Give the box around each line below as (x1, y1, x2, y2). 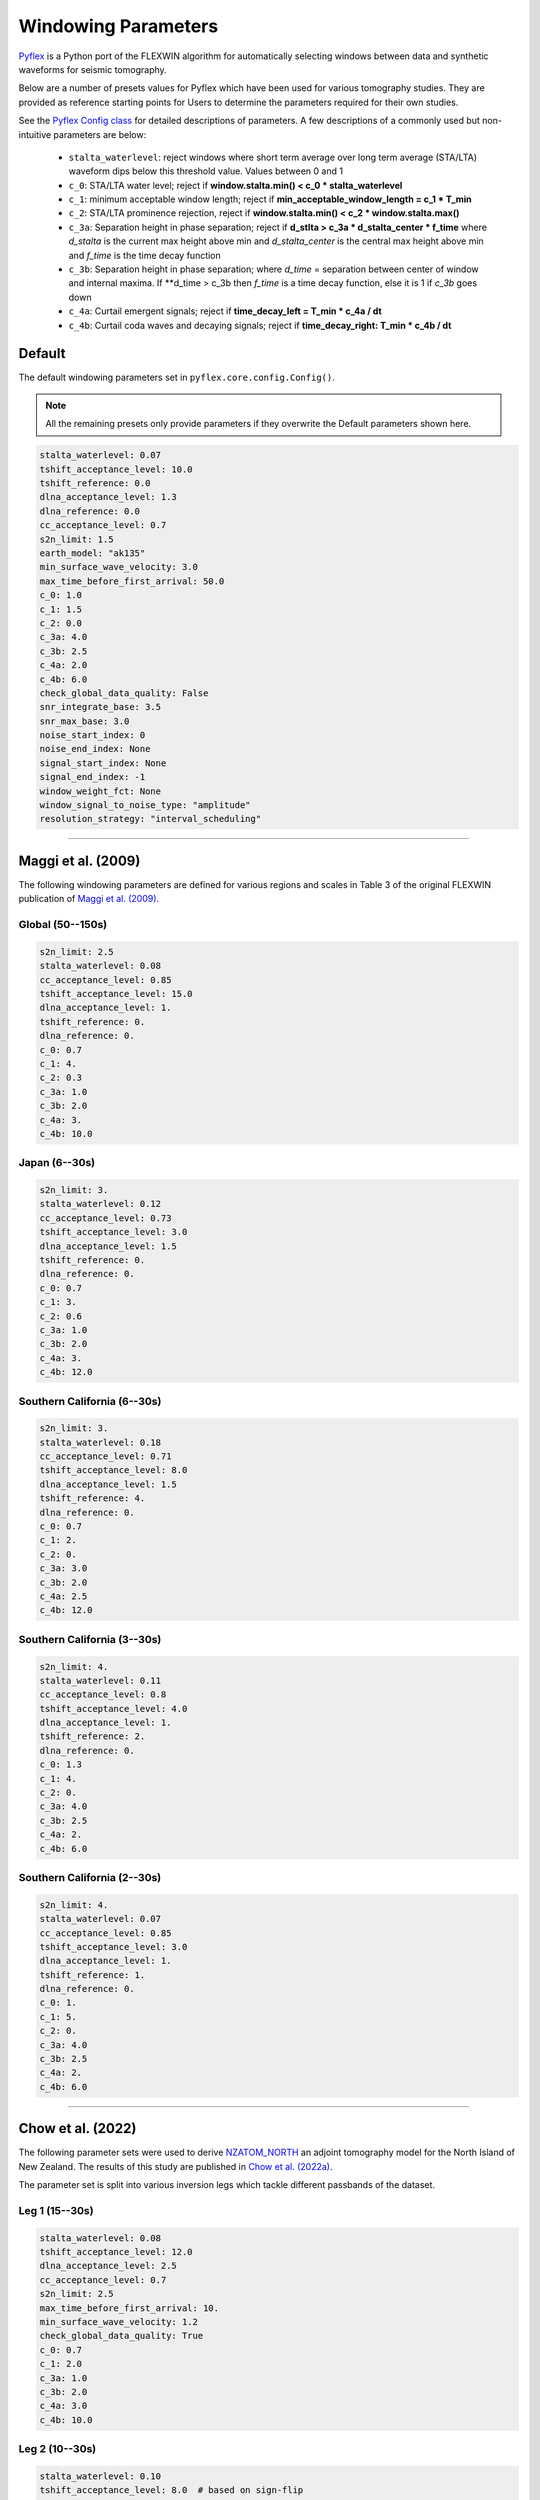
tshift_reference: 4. (39, 1493, 146, 1504)
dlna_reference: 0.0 (39, 505, 140, 517)
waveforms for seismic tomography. (18, 63, 167, 75)
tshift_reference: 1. (39, 1969, 146, 1980)
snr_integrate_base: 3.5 (39, 701, 162, 713)
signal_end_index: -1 (39, 771, 146, 783)
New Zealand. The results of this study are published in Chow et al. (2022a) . (18, 2160, 333, 2172)
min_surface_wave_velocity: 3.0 (39, 561, 199, 573)
